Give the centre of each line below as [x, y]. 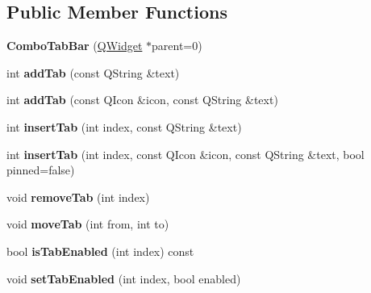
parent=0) [177, 46]
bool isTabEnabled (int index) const [100, 251]
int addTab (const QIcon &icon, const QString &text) [142, 100]
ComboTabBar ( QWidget [75, 46]
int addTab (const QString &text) [93, 72]
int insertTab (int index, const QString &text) [124, 126]
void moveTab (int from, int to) [88, 224]
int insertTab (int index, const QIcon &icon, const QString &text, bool [185, 154]
